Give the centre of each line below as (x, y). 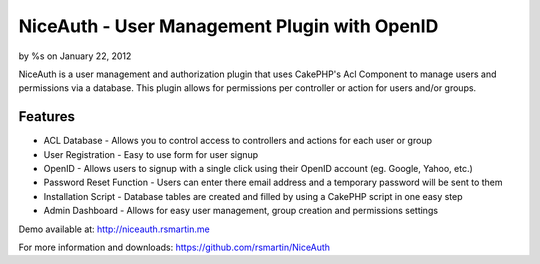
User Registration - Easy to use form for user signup (151, 154)
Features (46, 116)
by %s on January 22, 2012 (75, 56)
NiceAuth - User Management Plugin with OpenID (228, 26)
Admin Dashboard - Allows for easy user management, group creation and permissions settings (241, 211)
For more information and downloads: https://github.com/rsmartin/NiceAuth (174, 247)
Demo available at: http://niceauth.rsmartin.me (114, 229)
